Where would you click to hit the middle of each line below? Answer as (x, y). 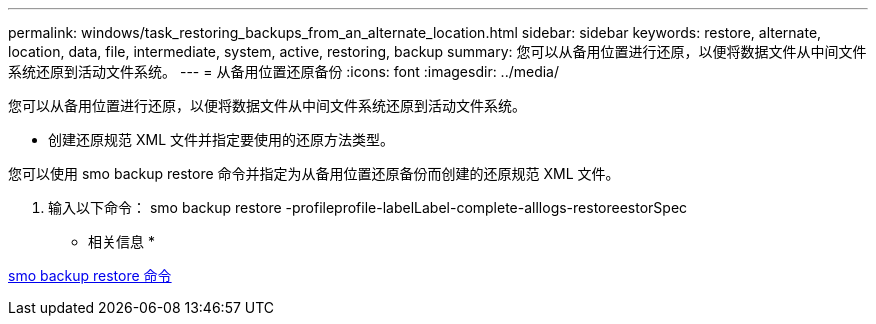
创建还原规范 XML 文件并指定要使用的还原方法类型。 (221, 139)
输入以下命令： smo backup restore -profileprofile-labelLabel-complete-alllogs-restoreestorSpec (368, 207)
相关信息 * (121, 241)
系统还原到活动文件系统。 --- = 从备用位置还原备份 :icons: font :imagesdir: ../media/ (284, 71)
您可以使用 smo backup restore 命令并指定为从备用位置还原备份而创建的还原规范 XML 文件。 (314, 173)
